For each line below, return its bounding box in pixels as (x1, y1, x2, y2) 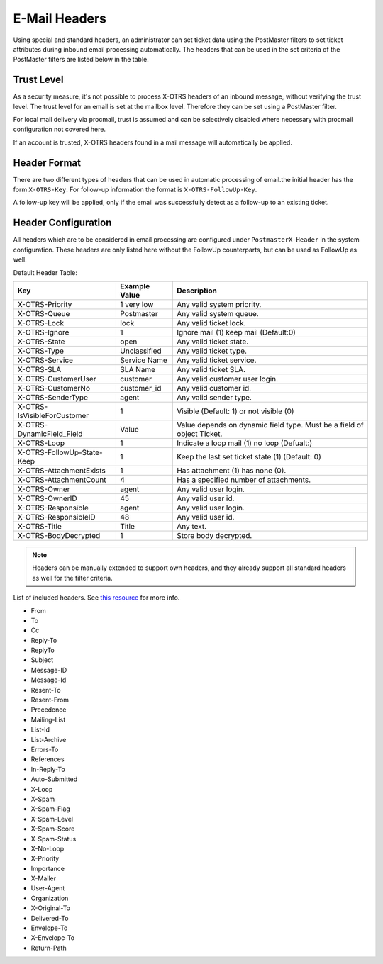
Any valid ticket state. (176, 337, 249, 347)
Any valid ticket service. (176, 355, 257, 365)
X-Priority (30, 854, 60, 863)
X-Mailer (30, 874, 57, 882)
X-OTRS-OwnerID (17, 493, 77, 503)
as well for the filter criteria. (32, 573, 113, 582)
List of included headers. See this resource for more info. (13, 593, 180, 602)
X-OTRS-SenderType (17, 392, 89, 402)
